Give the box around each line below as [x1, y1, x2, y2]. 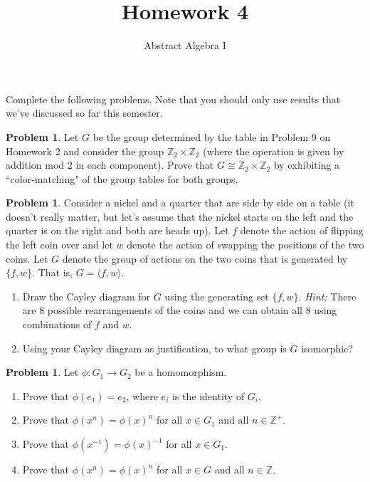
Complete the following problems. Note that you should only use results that [6, 91, 341, 106]
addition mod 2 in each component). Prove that [6, 157, 214, 172]
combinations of [22, 317, 92, 332]
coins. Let [6, 251, 48, 266]
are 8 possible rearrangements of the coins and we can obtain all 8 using [22, 303, 337, 318]
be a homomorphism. [134, 365, 227, 379]
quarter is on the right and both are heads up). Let [6, 223, 229, 238]
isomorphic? [301, 340, 354, 355]
